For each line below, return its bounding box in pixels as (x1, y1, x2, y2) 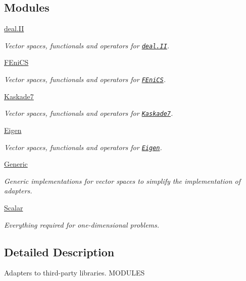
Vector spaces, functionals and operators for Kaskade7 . (4, 108, 173, 118)
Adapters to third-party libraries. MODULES (4, 267, 145, 278)
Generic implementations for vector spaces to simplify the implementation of (4, 175, 240, 186)
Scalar (4, 202, 23, 213)
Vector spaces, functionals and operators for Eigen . (4, 142, 162, 152)
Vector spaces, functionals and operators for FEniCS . (4, 74, 166, 85)
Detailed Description (4, 244, 115, 259)
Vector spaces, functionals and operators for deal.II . (4, 40, 170, 50)
